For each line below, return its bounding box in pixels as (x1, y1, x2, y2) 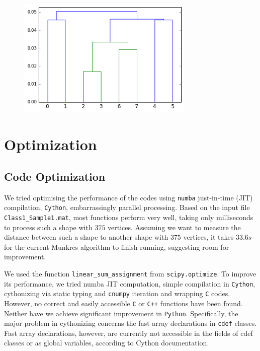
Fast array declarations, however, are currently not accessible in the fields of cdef (4, 327, 253, 338)
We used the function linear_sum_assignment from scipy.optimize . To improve (4, 268, 256, 278)
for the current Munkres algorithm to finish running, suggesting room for (4, 241, 229, 252)
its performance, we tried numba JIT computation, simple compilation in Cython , (4, 278, 255, 289)
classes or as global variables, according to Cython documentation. (4, 337, 209, 348)
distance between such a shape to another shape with (4, 232, 168, 242)
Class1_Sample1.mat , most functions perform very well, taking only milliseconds (4, 212, 253, 222)
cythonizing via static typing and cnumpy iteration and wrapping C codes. (4, 288, 230, 299)
